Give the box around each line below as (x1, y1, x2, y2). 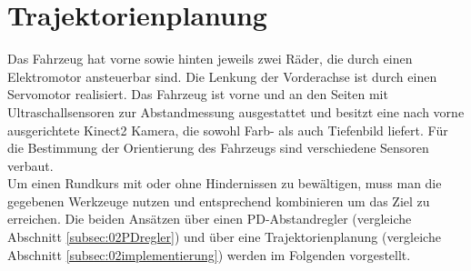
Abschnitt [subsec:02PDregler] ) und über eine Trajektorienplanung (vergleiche (7, 227, 441, 246)
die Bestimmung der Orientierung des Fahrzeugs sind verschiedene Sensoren (7, 138, 429, 157)
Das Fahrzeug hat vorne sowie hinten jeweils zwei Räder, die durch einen (7, 49, 413, 68)
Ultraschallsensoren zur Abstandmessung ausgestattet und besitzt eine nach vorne (7, 102, 465, 121)
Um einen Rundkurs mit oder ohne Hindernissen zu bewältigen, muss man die (7, 174, 442, 193)
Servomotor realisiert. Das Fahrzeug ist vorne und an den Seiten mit (7, 85, 388, 104)
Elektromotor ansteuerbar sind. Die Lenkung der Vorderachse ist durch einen (7, 66, 437, 85)
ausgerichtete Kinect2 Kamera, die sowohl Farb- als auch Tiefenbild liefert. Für (7, 120, 448, 139)
